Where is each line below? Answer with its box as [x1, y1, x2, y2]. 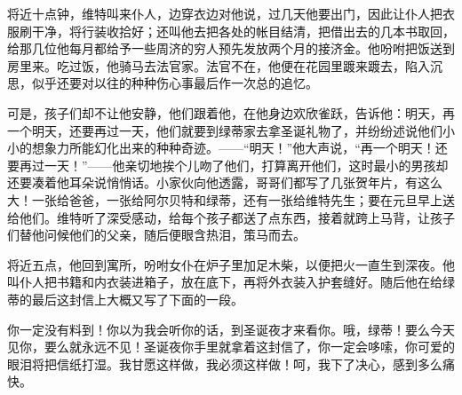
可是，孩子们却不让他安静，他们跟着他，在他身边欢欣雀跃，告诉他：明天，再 [7, 103, 455, 122]
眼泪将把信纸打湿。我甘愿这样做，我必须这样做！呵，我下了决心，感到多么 [7, 354, 442, 373]
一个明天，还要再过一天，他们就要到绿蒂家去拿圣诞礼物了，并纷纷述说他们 [7, 121, 442, 139]
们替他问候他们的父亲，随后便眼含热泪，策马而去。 [7, 225, 306, 244]
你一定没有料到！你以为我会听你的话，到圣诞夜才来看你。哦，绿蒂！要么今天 [7, 320, 455, 338]
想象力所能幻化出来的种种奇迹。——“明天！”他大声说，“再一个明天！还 [31, 138, 448, 157]
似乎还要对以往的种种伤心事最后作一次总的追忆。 [31, 74, 318, 92]
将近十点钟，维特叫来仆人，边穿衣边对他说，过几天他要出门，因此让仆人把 [7, 4, 442, 22]
